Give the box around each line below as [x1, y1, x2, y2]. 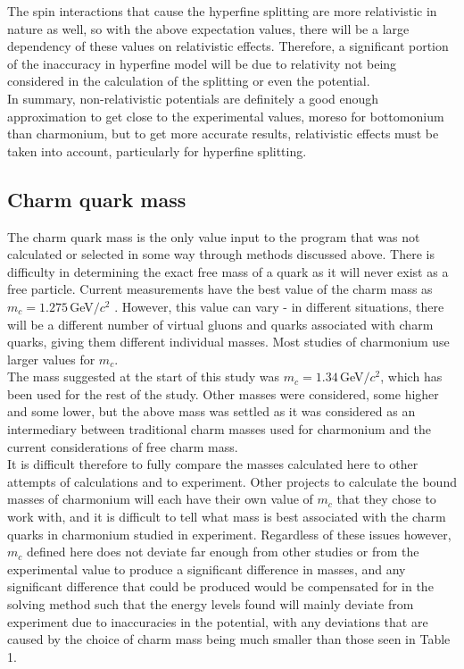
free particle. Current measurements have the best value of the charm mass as [7, 280, 433, 298]
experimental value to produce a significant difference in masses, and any [7, 559, 406, 578]
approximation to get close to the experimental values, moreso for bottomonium [7, 106, 444, 125]
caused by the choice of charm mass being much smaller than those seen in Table [7, 630, 451, 648]
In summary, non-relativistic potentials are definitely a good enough [7, 88, 379, 107]
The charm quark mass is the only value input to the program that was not [7, 227, 420, 246]
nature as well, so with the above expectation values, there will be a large [7, 19, 410, 38]
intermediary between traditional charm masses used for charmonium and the [7, 420, 431, 439]
